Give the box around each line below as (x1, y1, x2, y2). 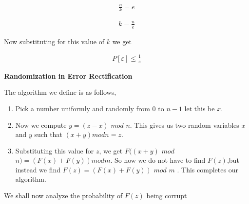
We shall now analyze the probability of (4, 190, 123, 201)
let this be (184, 103, 215, 113)
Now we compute (15, 119, 67, 130)
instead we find (15, 164, 61, 174)
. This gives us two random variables (130, 119, 239, 130)
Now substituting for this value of (4, 36, 105, 46)
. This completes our (177, 164, 238, 174)
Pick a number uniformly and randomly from (15, 103, 150, 113)
